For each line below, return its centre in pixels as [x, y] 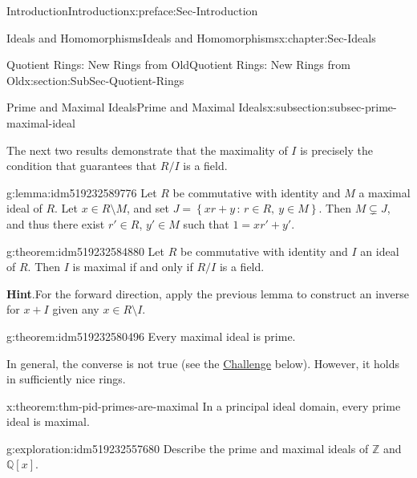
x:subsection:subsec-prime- [332, 107]
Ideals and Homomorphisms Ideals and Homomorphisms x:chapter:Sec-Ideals [191, 37]
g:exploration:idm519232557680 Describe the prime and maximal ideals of [188, 448]
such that [206, 223]
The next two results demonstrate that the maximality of [147, 150]
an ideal [380, 251]
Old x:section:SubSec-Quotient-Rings [95, 80]
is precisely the [336, 150]
